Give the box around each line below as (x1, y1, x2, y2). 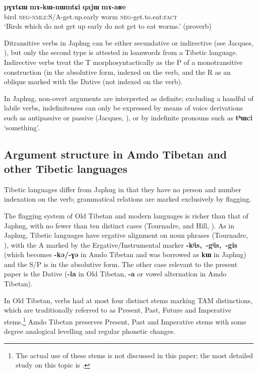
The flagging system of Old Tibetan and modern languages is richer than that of (4, 210, 249, 220)
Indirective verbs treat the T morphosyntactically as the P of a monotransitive (4, 56, 243, 67)
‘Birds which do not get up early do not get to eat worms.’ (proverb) (4, 21, 211, 31)
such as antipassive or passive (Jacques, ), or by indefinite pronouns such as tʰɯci (4, 112, 253, 122)
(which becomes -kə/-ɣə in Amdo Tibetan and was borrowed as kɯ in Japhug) (4, 249, 247, 260)
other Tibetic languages (4, 160, 128, 176)
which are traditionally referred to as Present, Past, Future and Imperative (4, 305, 231, 315)
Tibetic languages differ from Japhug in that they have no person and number (4, 184, 241, 194)
